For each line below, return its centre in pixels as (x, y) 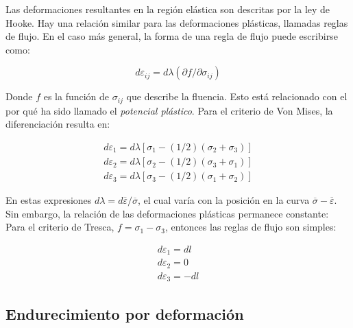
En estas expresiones (49, 200)
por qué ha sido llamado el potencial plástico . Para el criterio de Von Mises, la (169, 110)
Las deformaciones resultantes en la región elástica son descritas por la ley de (168, 9)
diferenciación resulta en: (58, 124)
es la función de (76, 96)
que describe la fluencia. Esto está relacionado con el (237, 96)
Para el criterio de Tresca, (60, 227)
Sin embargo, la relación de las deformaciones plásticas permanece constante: (167, 213)
